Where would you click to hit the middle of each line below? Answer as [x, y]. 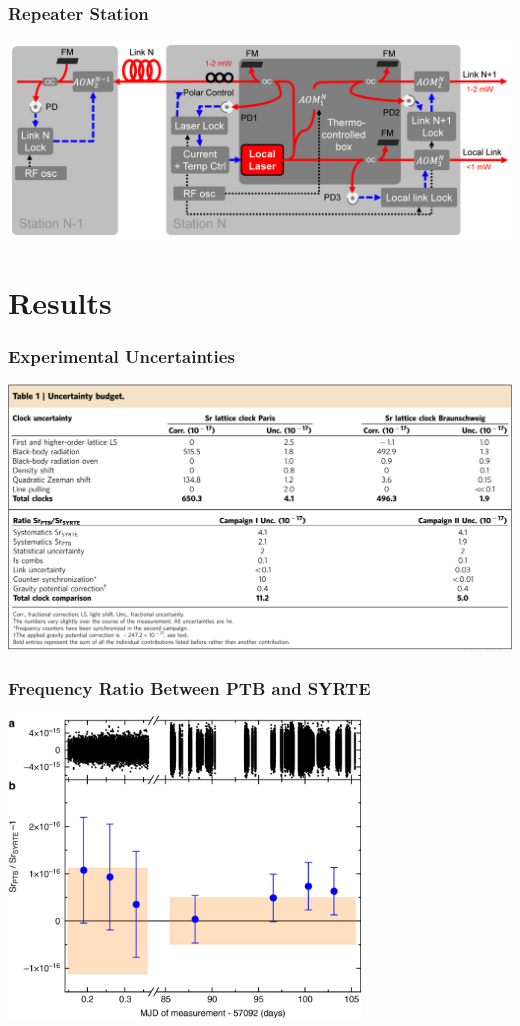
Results [60, 301]
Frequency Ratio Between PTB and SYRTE [189, 688]
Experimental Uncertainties [121, 355]
